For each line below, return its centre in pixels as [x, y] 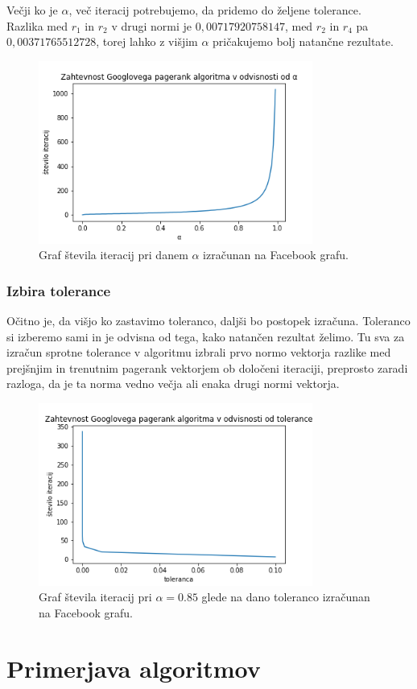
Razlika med [37, 25]
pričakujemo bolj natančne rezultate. [303, 41]
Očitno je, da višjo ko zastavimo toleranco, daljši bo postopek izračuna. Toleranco [208, 320]
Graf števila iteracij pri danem [114, 255]
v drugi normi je [152, 25]
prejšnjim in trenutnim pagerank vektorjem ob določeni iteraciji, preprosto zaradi [207, 367]
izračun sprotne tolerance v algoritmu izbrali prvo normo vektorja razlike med [199, 352]
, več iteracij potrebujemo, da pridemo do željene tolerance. [215, 10]
